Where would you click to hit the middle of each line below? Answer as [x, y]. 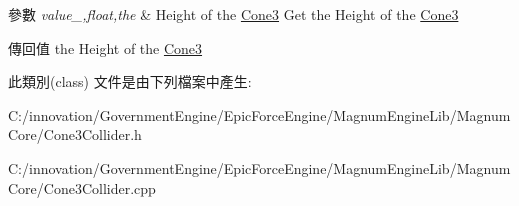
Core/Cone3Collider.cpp [82, 187]
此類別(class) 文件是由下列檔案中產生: [130, 81]
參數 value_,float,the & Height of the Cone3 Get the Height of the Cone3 [233, 14]
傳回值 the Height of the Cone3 [105, 47]
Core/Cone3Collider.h [75, 134]
